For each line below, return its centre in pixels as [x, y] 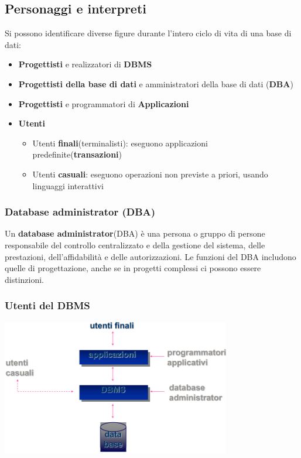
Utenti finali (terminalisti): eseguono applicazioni [120, 143]
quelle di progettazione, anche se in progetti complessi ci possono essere [133, 268]
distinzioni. [24, 279]
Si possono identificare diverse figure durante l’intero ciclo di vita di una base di [148, 33]
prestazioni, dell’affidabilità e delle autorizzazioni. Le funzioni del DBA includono [150, 256]
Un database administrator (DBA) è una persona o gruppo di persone [135, 233]
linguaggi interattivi [68, 185]
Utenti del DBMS [47, 305]
